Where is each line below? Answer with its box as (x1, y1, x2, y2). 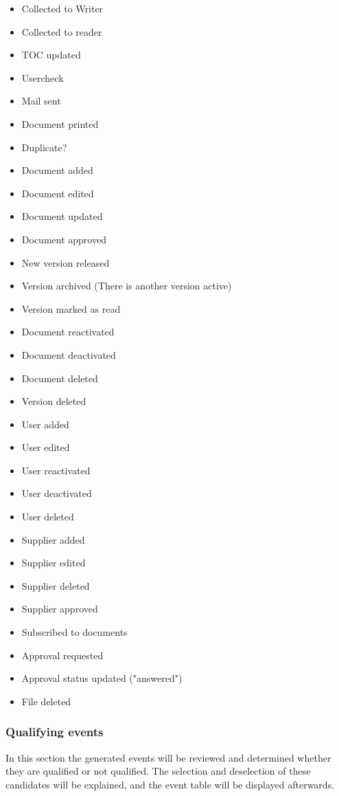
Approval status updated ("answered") (21, 671, 183, 685)
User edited (21, 440, 70, 454)
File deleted (21, 694, 71, 708)
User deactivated (21, 486, 92, 500)
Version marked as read (21, 301, 121, 316)
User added (21, 417, 69, 431)
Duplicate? (21, 140, 67, 154)
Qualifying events (5, 723, 104, 740)
